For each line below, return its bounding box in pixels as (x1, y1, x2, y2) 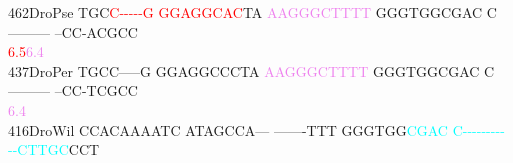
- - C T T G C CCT (8, 139, 100, 160)
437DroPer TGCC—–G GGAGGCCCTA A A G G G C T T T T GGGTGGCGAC (8, 60, 480, 81)
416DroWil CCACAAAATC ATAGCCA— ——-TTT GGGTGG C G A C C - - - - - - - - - (8, 119, 505, 140)
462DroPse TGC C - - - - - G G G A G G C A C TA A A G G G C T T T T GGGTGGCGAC (8, 2, 483, 22)
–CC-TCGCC (54, 80, 138, 101)
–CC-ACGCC (54, 21, 138, 42)
